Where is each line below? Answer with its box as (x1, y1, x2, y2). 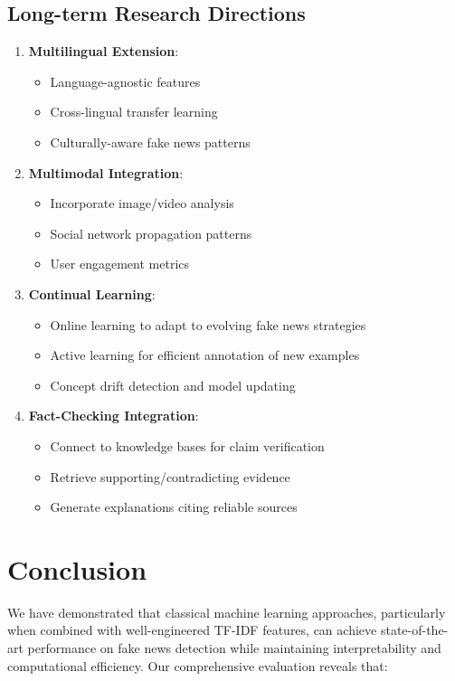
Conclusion (7, 550, 147, 587)
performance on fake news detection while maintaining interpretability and (27, 638, 441, 657)
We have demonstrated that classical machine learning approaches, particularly (7, 602, 446, 621)
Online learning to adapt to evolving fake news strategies (50, 315, 366, 334)
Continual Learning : (28, 284, 156, 303)
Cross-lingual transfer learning (50, 102, 218, 121)
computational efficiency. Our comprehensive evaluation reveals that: (7, 656, 388, 675)
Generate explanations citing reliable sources (50, 497, 298, 516)
